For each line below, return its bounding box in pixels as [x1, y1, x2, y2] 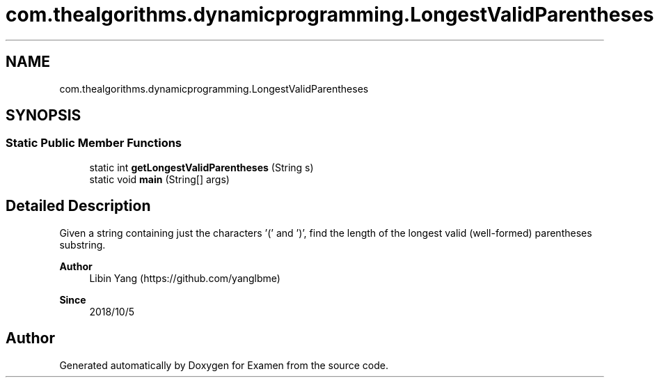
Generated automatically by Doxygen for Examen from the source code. [59, 359, 388, 371]
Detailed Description [6, 197, 151, 215]
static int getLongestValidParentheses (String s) [89, 161, 314, 173]
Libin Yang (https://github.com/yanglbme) [89, 272, 280, 284]
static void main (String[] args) [89, 173, 230, 185]
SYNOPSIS [6, 107, 81, 125]
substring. [59, 238, 106, 251]
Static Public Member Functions [6, 136, 182, 150]
